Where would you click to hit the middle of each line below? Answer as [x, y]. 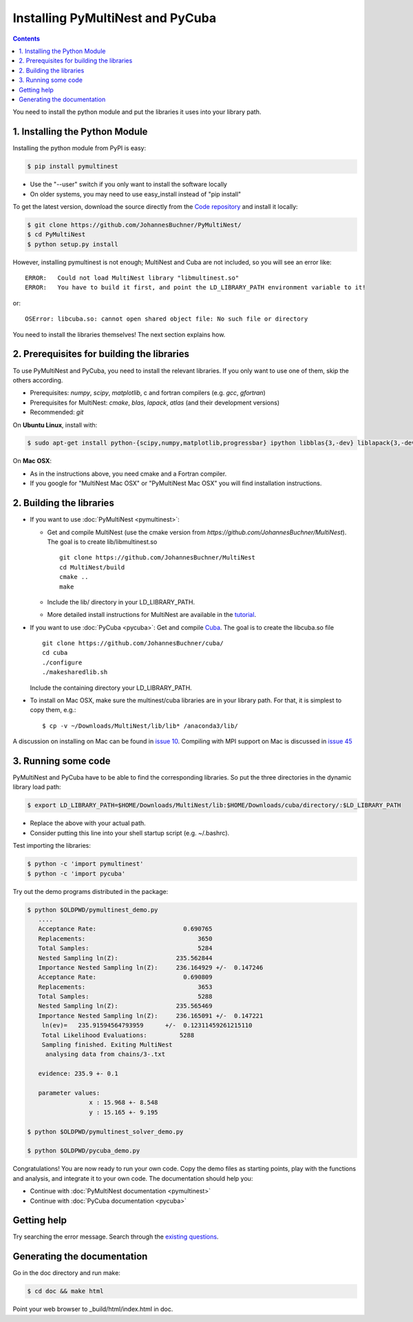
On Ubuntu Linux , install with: [55, 425]
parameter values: [69, 1093]
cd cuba [55, 653]
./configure [62, 662]
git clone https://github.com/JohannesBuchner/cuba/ [133, 643]
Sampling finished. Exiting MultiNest [107, 1045]
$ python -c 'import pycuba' [76, 873]
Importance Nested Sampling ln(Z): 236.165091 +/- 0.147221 [151, 1016]
